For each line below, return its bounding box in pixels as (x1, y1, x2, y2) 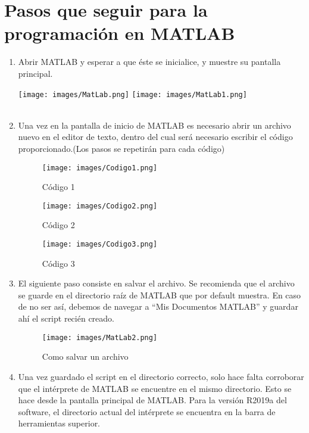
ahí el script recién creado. (18, 312, 114, 325)
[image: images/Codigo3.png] (42, 240, 158, 249)
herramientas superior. (18, 417, 101, 429)
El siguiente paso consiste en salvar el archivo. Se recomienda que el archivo (18, 277, 295, 289)
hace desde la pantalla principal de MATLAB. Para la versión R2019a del (18, 394, 287, 406)
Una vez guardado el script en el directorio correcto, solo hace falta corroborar (18, 370, 304, 382)
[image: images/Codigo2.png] (42, 201, 158, 210)
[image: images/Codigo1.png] (42, 163, 158, 172)
